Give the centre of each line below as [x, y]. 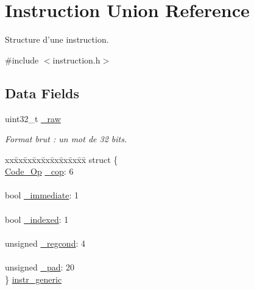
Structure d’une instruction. [57, 39]
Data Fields [42, 92]
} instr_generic [34, 279]
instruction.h [76, 60]
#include [22, 60]
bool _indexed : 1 [37, 219]
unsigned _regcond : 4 [45, 243]
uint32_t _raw [33, 118]
